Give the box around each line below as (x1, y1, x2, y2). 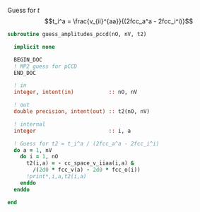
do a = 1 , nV (13, 146, 52, 154)
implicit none (13, 43, 55, 50)
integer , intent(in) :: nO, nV (13, 88, 138, 96)
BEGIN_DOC (13, 56, 42, 63)
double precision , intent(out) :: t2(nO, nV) (13, 108, 151, 115)
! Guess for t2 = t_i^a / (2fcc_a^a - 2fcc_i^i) (13, 140, 160, 147)
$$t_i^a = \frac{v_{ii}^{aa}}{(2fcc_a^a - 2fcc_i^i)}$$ (45, 17, 193, 25)
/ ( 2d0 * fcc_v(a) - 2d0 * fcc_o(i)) (33, 166, 141, 174)
